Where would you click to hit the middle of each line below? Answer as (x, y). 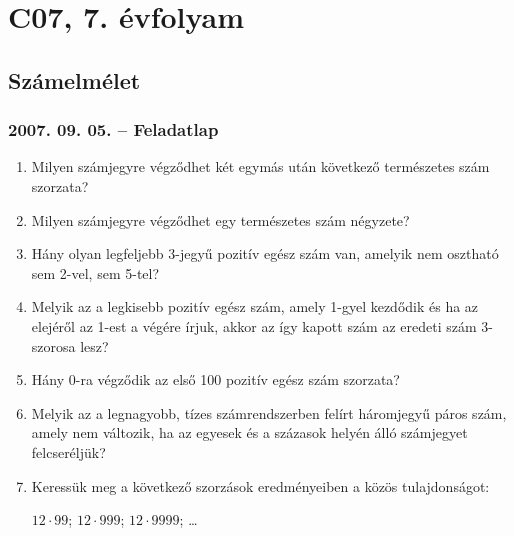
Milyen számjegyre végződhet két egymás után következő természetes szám (260, 166)
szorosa (53, 345)
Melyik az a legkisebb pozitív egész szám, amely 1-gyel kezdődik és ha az (255, 306)
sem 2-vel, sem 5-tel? (95, 272)
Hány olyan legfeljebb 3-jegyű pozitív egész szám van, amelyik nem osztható (265, 253)
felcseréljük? (68, 451)
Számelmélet (74, 79)
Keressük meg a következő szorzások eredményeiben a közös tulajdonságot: (260, 485)
